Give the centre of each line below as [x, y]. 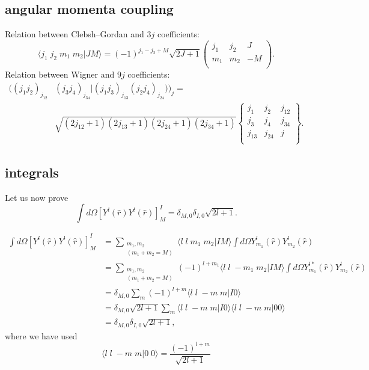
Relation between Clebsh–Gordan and [75, 34]
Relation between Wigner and [60, 74]
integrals [32, 172]
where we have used [41, 335]
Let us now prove [37, 197]
